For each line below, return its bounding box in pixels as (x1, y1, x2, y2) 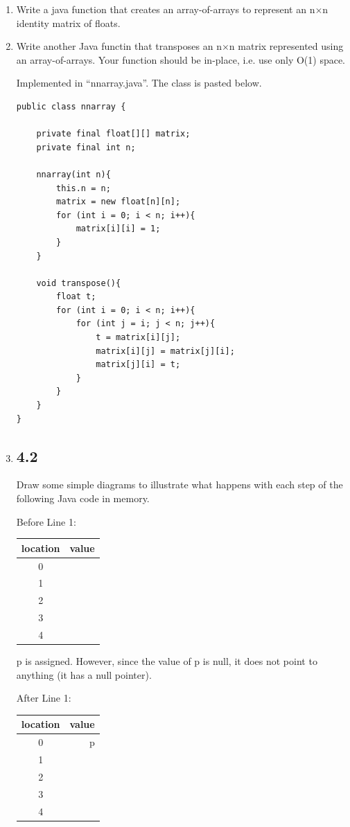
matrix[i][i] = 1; (76, 224, 161, 234)
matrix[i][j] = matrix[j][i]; (96, 346, 235, 356)
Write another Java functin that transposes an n (16, 39, 222, 53)
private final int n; (36, 142, 136, 152)
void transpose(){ (36, 278, 121, 288)
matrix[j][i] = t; (96, 359, 181, 370)
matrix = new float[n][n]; (56, 197, 181, 207)
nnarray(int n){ (36, 169, 111, 179)
